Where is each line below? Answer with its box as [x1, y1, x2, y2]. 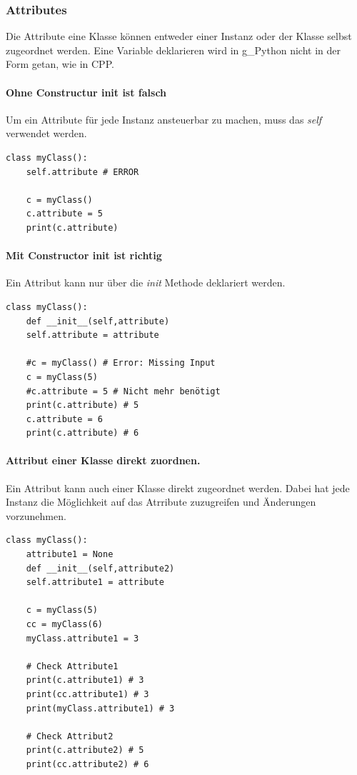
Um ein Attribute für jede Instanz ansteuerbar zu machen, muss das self [6, 111, 322, 126]
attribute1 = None [26, 549, 114, 560]
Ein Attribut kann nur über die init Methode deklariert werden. [6, 275, 286, 290]
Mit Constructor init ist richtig [6, 248, 162, 263]
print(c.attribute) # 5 [26, 400, 139, 411]
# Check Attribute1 [26, 661, 119, 671]
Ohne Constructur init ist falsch [6, 84, 167, 99]
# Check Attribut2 [26, 731, 114, 741]
